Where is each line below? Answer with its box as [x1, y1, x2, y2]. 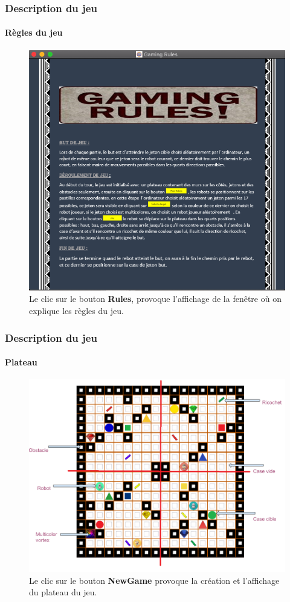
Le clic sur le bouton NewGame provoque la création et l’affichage [29, 574, 280, 586]
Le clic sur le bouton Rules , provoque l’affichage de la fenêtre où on [29, 292, 282, 305]
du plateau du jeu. [29, 586, 97, 598]
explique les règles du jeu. [29, 304, 124, 317]
